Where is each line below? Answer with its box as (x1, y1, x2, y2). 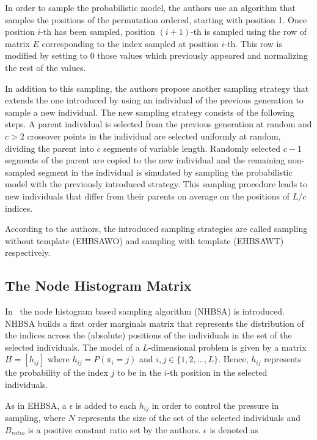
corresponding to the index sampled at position (42, 37, 219, 50)
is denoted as (210, 423, 258, 436)
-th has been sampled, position (40, 25, 155, 38)
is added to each (75, 398, 137, 411)
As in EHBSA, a (5, 398, 67, 411)
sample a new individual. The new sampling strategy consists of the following (5, 105, 294, 118)
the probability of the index (5, 366, 108, 379)
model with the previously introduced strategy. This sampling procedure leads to (5, 177, 308, 190)
